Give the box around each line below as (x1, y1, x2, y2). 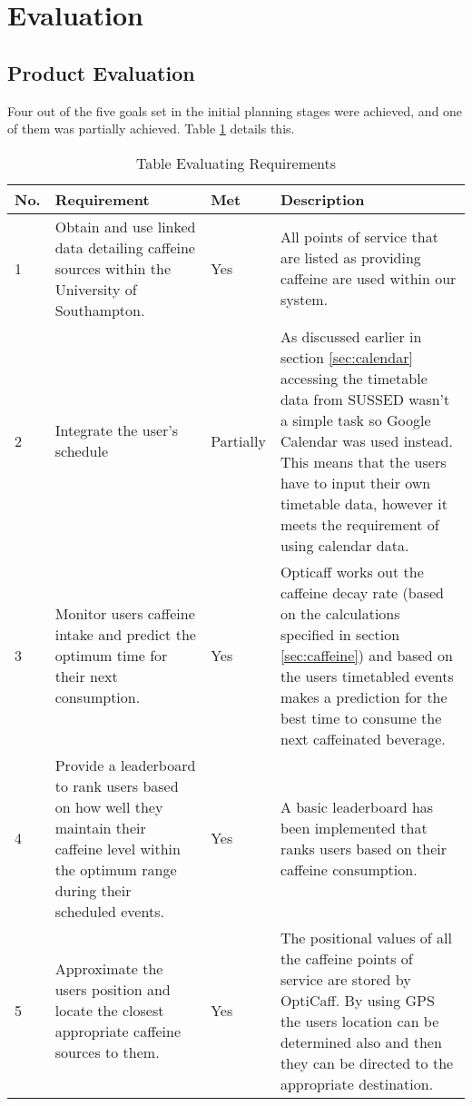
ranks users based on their (280, 837, 447, 859)
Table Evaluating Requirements (135, 152, 337, 173)
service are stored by (280, 968, 411, 990)
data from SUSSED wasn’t (280, 388, 450, 410)
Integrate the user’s (54, 420, 179, 441)
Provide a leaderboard (54, 754, 196, 775)
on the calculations (280, 602, 400, 624)
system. (280, 289, 329, 311)
